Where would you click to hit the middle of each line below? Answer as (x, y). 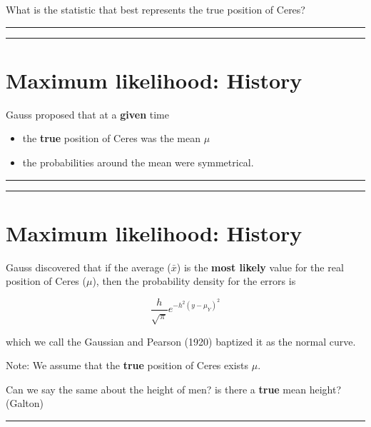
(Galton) (25, 403)
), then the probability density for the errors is (194, 281)
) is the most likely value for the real (260, 267)
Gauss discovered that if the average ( (88, 267)
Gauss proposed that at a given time (87, 114)
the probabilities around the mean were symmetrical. (138, 162)
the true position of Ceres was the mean (111, 138)
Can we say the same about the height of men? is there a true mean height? (174, 389)
